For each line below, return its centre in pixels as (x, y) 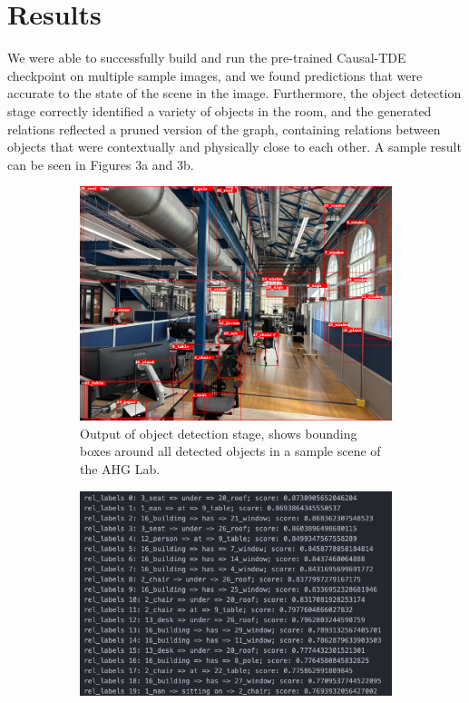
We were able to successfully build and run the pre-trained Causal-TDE (207, 58)
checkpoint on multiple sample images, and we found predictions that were (215, 75)
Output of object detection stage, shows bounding (219, 433)
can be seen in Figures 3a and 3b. (101, 164)
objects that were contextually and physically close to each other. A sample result (234, 147)
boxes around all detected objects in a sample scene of (230, 451)
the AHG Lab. (120, 469)
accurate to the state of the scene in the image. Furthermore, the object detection (234, 93)
